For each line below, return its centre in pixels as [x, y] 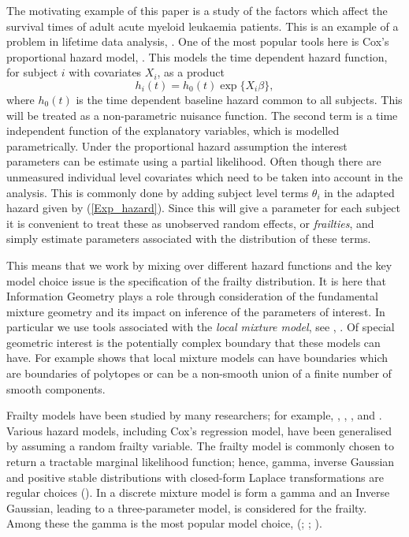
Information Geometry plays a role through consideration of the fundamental [192, 296]
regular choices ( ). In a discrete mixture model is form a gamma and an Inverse [198, 492]
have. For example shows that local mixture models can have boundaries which [197, 358]
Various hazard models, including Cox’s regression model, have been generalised [199, 430]
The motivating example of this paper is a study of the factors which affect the [197, 10]
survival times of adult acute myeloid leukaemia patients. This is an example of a [203, 26]
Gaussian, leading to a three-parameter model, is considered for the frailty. [187, 507]
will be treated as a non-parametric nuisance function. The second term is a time [202, 115]
